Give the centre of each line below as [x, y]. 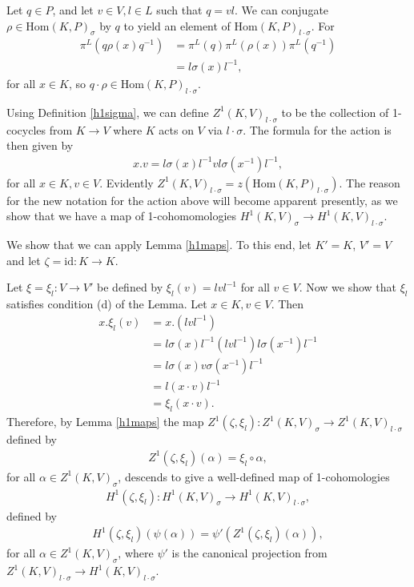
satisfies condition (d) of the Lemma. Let [107, 304]
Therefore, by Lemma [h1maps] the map [105, 422]
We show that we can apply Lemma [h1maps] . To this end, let [159, 245]
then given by [40, 145]
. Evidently [127, 182]
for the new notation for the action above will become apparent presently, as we [202, 200]
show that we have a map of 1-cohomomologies [122, 216]
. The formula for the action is [317, 129]
